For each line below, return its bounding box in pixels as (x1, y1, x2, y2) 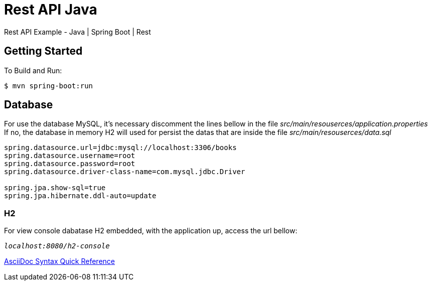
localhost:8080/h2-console (4, 242, 110, 250)
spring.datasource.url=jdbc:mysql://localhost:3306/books (4, 144, 237, 152)
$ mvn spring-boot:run (4, 81, 93, 90)
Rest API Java (4, 1, 97, 18)
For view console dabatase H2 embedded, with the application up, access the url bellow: (4, 226, 298, 235)
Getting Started (4, 45, 83, 58)
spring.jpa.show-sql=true (4, 184, 106, 192)
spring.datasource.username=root (4, 152, 135, 160)
